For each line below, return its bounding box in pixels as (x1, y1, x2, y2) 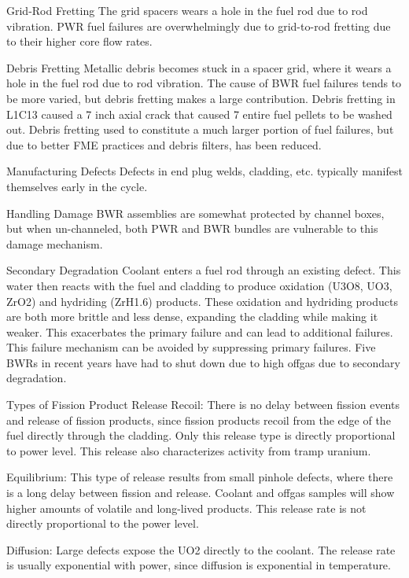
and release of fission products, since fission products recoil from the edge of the (6, 411, 391, 428)
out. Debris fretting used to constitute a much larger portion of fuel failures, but (6, 121, 394, 138)
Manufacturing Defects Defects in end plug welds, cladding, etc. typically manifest (6, 163, 403, 179)
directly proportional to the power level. (6, 515, 199, 532)
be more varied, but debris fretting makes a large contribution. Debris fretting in (6, 90, 396, 106)
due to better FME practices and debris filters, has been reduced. (6, 136, 322, 153)
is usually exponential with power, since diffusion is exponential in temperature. (6, 557, 391, 573)
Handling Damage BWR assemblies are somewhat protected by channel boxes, (6, 204, 385, 221)
